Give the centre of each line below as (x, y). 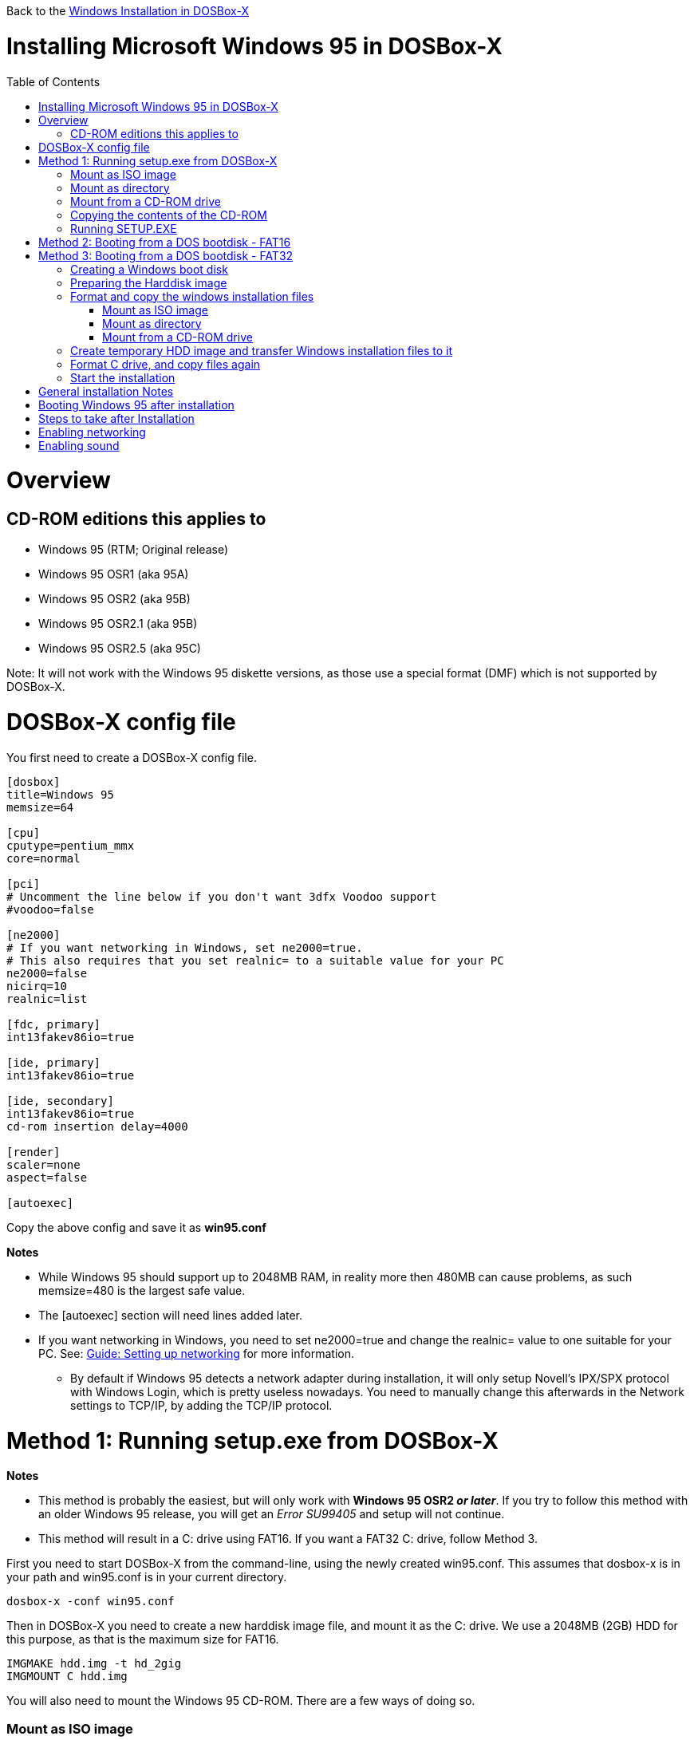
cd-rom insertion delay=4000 (97, 1126)
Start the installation (123, 377)
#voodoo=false (50, 909)
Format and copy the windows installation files (192, 296)
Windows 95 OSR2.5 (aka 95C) (120, 649)
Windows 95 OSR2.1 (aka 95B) (118, 624)
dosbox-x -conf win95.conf (91, 1602)
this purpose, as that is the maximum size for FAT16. (143, 1639)
